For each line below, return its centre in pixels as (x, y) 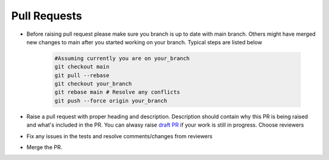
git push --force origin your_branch (111, 101)
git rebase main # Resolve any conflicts (117, 92)
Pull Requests (47, 16)
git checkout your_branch (93, 84)
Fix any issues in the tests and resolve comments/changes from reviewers (119, 136)
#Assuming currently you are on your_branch (122, 58)
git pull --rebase (82, 75)
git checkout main (82, 67)
